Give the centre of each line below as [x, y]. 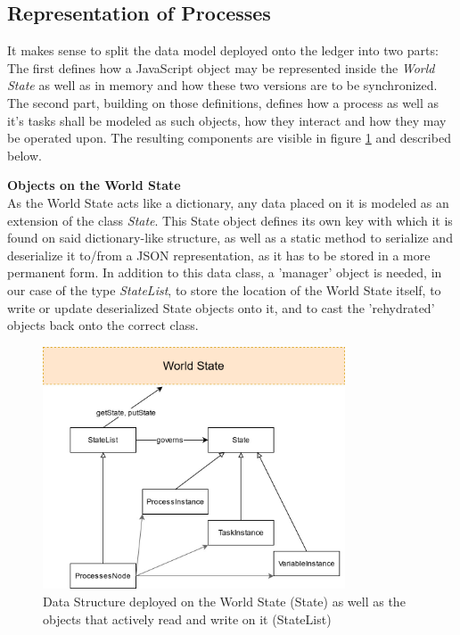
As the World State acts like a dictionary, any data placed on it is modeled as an [228, 202]
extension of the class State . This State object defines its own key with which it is [230, 220]
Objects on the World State [94, 185]
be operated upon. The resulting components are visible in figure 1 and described [229, 138]
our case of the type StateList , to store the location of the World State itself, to [224, 289]
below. [25, 155]
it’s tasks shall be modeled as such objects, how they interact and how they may [227, 120]
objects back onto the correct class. [103, 325]
